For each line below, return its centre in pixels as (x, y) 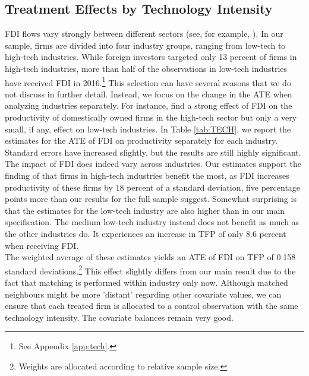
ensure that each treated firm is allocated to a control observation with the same (152, 306)
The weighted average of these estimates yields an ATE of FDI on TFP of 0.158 (150, 257)
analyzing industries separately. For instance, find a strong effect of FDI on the (149, 105)
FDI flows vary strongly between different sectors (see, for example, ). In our (144, 34)
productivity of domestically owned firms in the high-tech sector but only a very (151, 117)
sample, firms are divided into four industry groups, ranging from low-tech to (145, 45)
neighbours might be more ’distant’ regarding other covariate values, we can (143, 294)
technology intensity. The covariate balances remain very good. (119, 317)
